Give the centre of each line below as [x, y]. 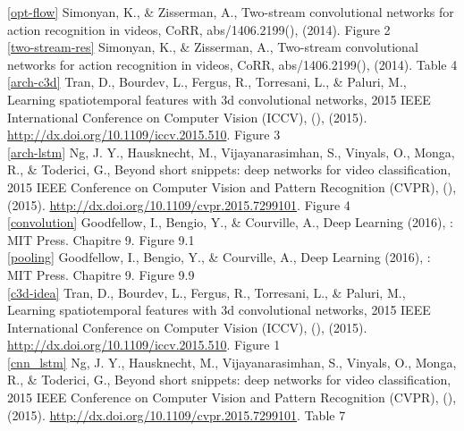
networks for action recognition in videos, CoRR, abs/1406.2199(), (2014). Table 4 [232, 64]
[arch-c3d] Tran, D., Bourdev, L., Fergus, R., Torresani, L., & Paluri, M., [207, 82]
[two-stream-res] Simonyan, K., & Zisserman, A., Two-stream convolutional [213, 47]
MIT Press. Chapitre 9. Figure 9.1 [101, 239]
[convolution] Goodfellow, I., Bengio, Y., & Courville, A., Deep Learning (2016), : [230, 222]
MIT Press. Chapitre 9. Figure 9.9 [101, 274]
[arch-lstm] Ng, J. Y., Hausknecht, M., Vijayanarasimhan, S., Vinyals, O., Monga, [231, 152]
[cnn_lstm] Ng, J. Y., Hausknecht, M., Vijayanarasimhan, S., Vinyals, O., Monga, [232, 362]
